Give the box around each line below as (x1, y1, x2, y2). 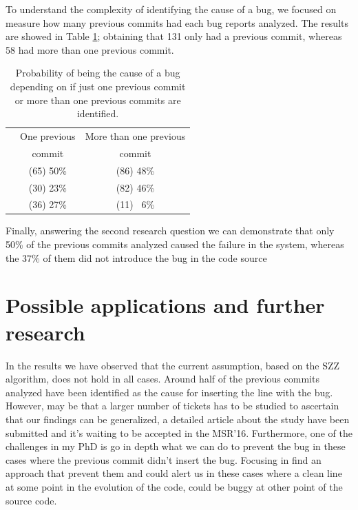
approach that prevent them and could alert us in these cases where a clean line (6, 466, 342, 480)
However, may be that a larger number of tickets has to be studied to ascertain (6, 398, 339, 413)
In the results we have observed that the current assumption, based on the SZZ (6, 358, 340, 372)
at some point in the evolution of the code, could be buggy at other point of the (6, 479, 343, 493)
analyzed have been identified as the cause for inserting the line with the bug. (6, 385, 333, 399)
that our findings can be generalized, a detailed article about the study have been (6, 411, 350, 426)
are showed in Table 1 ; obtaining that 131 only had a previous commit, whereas (6, 29, 342, 43)
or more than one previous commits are (14, 92, 181, 107)
